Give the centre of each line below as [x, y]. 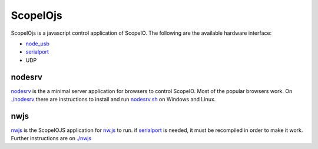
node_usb [38, 44]
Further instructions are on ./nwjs [51, 138]
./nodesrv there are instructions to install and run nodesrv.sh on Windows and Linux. [113, 100]
